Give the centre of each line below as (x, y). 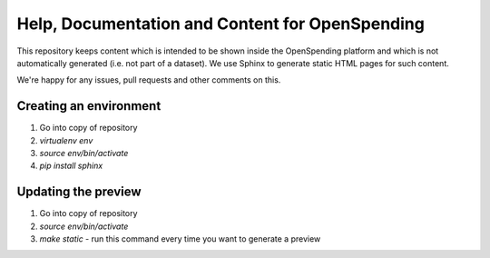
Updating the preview (79, 192)
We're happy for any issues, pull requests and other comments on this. (149, 80)
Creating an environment (89, 106)
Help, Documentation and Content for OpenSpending (221, 24)
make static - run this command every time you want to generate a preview (180, 239)
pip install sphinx (71, 166)
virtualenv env (66, 140)
